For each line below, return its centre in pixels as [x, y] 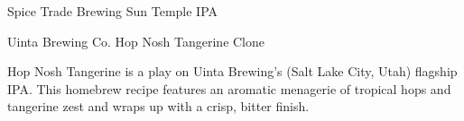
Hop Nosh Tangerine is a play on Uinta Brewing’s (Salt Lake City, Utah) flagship [232, 71]
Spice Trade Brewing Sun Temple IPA [113, 11]
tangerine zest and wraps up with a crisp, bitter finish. [158, 106]
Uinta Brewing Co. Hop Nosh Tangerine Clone [136, 41]
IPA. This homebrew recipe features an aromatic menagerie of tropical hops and [229, 88]
